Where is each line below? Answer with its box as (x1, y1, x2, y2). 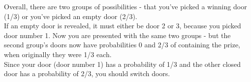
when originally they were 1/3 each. (4, 49, 112, 59)
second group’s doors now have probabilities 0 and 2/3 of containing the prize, (4, 40, 240, 50)
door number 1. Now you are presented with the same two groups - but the (4, 30, 231, 40)
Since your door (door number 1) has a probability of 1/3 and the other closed (4, 59, 241, 69)
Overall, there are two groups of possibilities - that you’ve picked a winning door (4, 1, 247, 11)
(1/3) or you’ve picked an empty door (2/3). (4, 11, 137, 21)
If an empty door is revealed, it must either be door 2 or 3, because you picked (4, 20, 241, 31)
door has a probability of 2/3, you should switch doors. (4, 68, 170, 79)
